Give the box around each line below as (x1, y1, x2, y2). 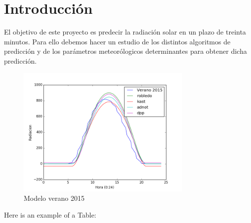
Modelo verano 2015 (24, 193, 84, 203)
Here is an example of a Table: (4, 209, 96, 220)
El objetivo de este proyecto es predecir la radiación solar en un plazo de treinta (4, 27, 246, 37)
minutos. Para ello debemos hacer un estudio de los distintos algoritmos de (4, 36, 231, 46)
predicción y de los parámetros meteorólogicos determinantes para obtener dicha (4, 46, 247, 56)
